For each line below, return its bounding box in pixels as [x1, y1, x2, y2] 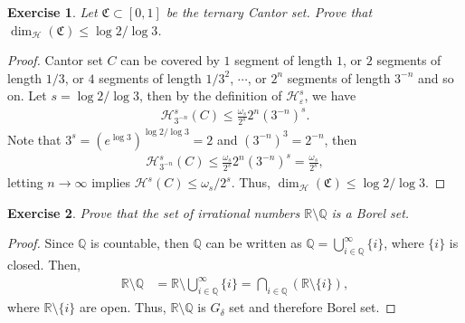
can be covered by [120, 51, 220, 70]
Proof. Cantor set [7, 51, 103, 70]
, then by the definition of [138, 86, 282, 105]
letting [7, 173, 43, 192]
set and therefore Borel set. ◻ [229, 298, 396, 317]
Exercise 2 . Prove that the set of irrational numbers [7, 203, 300, 222]
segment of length [234, 51, 333, 70]
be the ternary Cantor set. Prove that [166, 3, 373, 21]
